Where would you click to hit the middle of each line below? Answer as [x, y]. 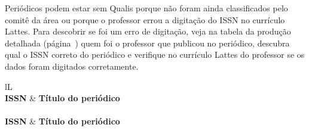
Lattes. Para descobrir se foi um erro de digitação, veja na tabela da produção [148, 31]
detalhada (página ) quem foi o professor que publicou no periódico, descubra [147, 43]
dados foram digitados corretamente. [72, 66]
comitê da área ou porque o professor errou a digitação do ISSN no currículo [145, 19]
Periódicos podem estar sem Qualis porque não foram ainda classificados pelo [146, 8]
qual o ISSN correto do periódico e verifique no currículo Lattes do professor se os [155, 54]
